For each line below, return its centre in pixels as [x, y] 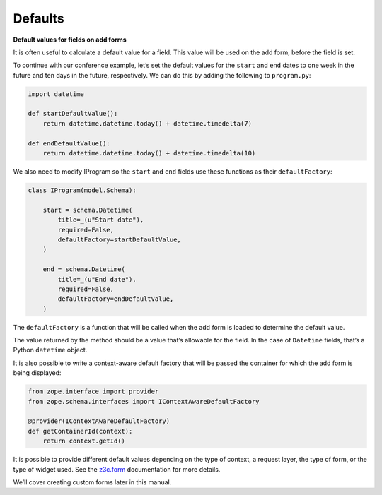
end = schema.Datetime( [84, 269]
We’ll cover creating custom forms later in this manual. [92, 482]
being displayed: [37, 373]
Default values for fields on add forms [70, 40]
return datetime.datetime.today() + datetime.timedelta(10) [149, 153]
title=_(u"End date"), [97, 279]
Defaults [39, 18]
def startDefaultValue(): [73, 114]
